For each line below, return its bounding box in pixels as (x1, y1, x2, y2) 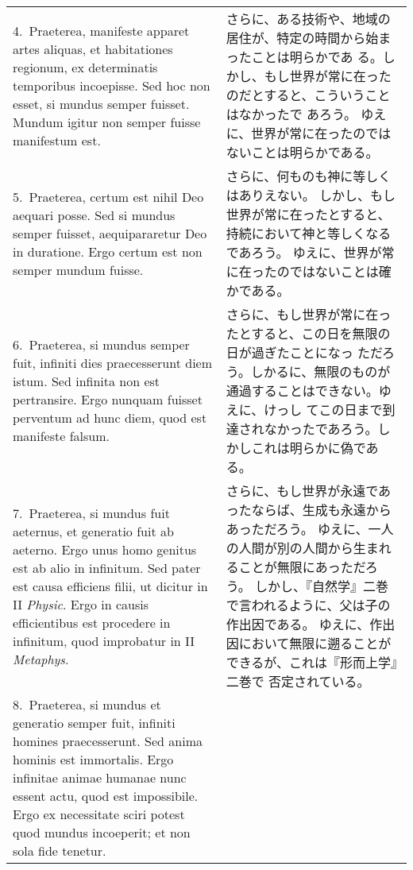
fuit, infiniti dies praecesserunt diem (13, 354, 213, 372)
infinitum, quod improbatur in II (13, 631, 195, 650)
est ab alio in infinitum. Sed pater (13, 558, 201, 577)
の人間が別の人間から (226, 539, 353, 557)
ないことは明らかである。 (226, 143, 379, 161)
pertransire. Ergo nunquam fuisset (13, 390, 203, 408)
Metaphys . (13, 649, 69, 668)
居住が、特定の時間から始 (226, 29, 379, 47)
